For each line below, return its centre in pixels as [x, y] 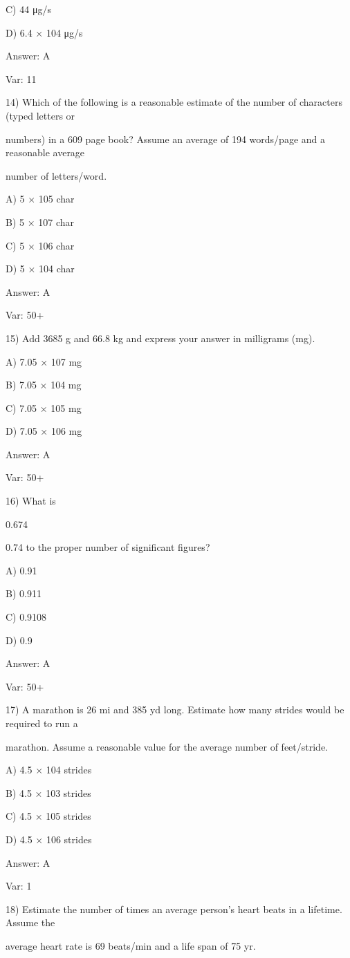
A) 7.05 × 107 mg [44, 361]
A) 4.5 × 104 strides [49, 770]
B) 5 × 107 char [40, 222]
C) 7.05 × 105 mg [44, 407]
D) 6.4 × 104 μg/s [44, 32]
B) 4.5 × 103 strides [48, 792]
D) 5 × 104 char [40, 269]
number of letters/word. [56, 175]
